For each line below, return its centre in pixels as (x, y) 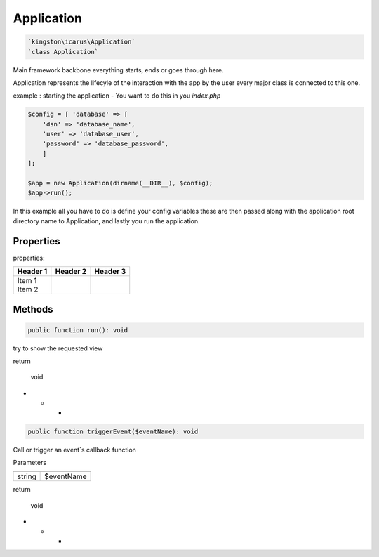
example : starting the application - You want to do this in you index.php (117, 96)
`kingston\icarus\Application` (82, 42)
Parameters (30, 462)
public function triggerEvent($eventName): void (113, 431)
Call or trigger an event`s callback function (75, 450)
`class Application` (63, 52)
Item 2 (28, 289)
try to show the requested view (58, 348)
